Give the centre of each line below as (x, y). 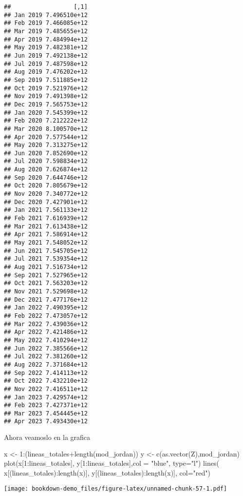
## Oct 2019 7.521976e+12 (46, 88)
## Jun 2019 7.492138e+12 (46, 55)
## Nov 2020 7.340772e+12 (46, 194)
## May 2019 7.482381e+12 (46, 48)
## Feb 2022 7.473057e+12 (46, 316)
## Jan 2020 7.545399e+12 (46, 113)
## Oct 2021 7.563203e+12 (46, 283)
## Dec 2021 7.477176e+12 (46, 300)
